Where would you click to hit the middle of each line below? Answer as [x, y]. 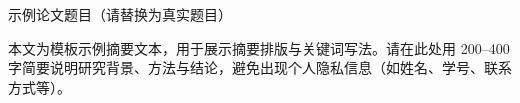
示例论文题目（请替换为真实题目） [120, 14]
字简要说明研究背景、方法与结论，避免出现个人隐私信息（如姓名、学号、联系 [260, 67]
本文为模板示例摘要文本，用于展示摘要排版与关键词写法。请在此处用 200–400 [259, 47]
